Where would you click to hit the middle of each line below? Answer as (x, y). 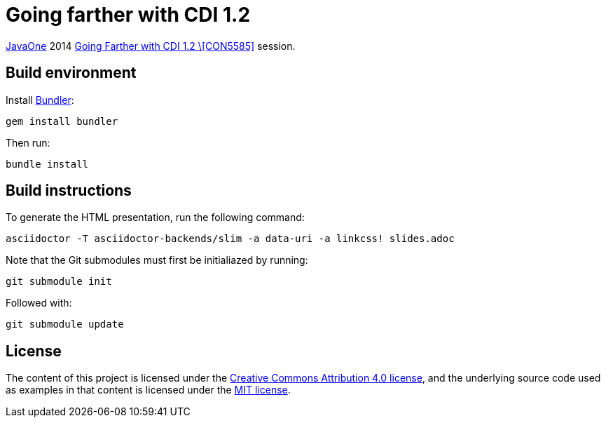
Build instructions (69, 191)
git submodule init (59, 282)
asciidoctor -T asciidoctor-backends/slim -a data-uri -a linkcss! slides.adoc (230, 239)
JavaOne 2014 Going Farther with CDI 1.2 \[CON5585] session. (151, 46)
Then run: (28, 142)
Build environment (71, 73)
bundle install (47, 164)
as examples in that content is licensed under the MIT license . (148, 390)
